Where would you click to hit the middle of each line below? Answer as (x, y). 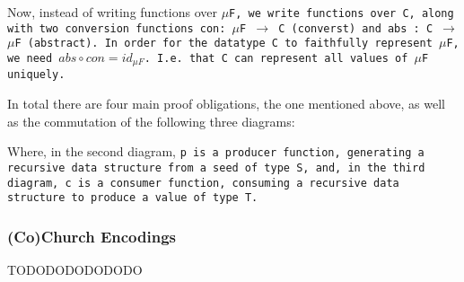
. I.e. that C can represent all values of (276, 58)
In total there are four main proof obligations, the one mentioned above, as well (226, 104)
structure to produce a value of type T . (133, 198)
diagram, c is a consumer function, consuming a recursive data (203, 183)
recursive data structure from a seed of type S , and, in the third (216, 167)
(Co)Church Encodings (92, 236)
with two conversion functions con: (117, 28)
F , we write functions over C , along (341, 13)
